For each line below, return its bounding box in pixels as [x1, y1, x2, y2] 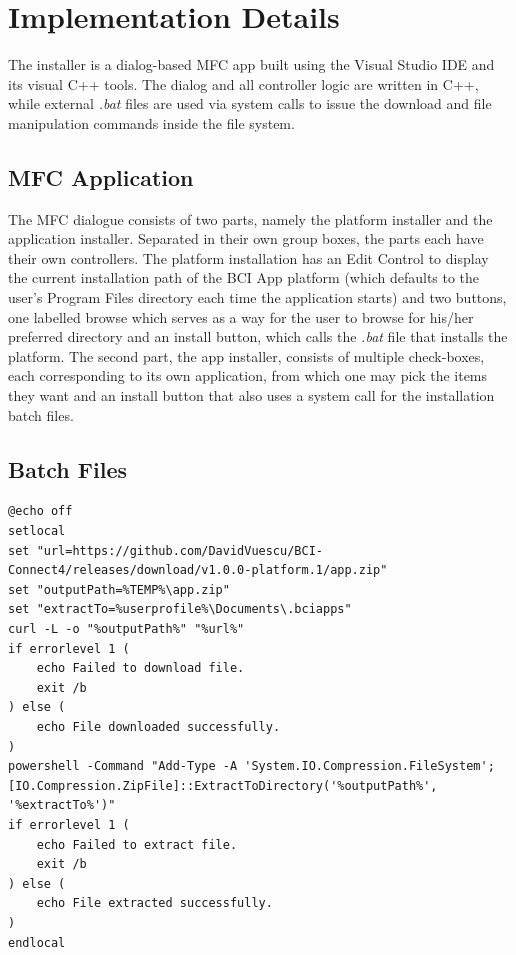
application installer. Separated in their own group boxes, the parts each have [8, 228, 484, 249]
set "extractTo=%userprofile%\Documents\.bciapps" [8, 602, 352, 617]
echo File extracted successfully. [36, 896, 273, 911]
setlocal [8, 524, 66, 539]
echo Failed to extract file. [36, 837, 238, 852]
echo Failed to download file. [36, 661, 245, 676]
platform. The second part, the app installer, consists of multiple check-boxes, [8, 345, 485, 366]
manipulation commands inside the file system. [8, 112, 295, 133]
